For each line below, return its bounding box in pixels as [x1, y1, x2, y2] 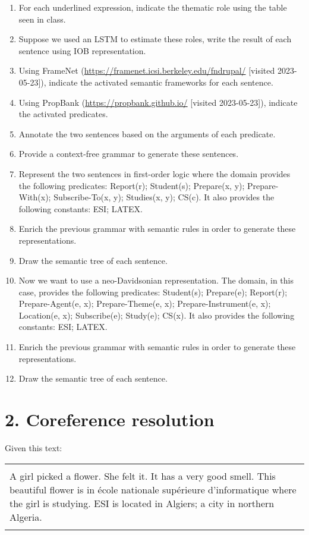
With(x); [18, 191, 51, 203]
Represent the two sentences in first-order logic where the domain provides [18, 167, 291, 180]
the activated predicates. [18, 108, 108, 120]
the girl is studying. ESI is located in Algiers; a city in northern [10, 496, 275, 510]
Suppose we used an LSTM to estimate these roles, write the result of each [18, 33, 292, 45]
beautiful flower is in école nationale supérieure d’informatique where [10, 482, 297, 496]
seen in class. [18, 12, 66, 25]
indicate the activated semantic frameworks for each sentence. [49, 75, 273, 88]
